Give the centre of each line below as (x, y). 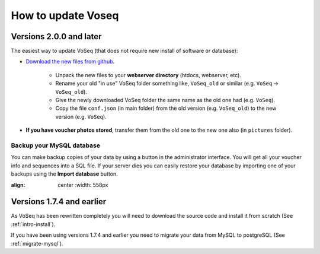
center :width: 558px (83, 185)
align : (18, 185)
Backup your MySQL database (56, 145)
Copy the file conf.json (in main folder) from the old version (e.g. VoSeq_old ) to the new (166, 108)
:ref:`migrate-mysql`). (37, 243)
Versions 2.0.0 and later (56, 36)
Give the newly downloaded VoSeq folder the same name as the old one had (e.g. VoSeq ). (165, 100)
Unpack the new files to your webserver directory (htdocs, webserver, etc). (148, 75)
